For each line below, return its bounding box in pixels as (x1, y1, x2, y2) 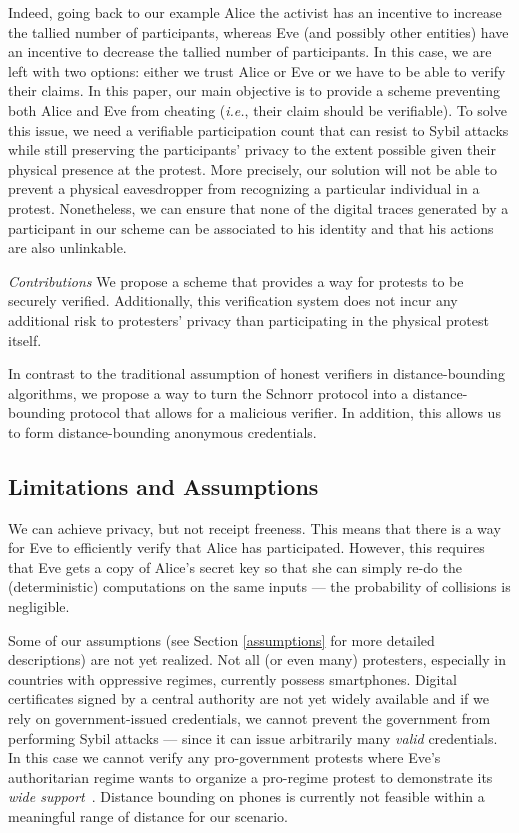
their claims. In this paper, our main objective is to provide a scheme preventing (8, 80, 501, 101)
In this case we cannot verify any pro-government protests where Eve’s (8, 747, 441, 768)
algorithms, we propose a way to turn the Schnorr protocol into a (8, 382, 409, 403)
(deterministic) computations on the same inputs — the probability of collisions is (8, 576, 511, 597)
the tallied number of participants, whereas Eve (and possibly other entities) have (8, 21, 509, 42)
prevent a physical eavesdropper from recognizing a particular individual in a (8, 178, 480, 199)
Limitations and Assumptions (8, 470, 319, 501)
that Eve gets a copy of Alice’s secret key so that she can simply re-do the (8, 556, 463, 577)
